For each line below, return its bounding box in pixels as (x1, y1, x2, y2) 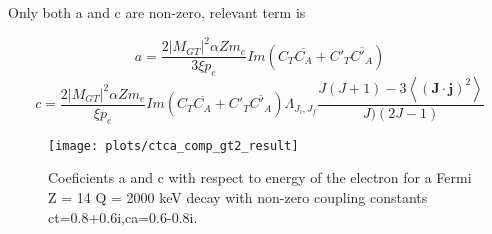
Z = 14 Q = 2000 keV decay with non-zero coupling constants (48, 187, 428, 208)
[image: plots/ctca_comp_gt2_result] (48, 138, 299, 153)
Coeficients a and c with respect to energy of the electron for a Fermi (48, 167, 472, 188)
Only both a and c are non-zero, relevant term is (8, 2, 306, 22)
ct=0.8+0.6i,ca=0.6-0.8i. (48, 206, 198, 227)
